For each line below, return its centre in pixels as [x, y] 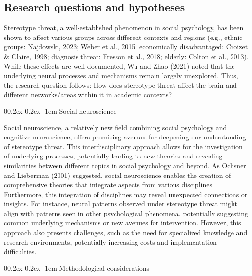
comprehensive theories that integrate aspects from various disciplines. [109, 185]
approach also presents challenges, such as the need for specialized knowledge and [126, 232]
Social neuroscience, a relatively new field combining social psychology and [116, 127]
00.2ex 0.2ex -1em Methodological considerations [77, 267]
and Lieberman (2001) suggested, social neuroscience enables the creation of [117, 175]
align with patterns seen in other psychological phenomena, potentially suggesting [126, 213]
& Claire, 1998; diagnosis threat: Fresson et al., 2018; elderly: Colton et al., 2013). [126, 56]
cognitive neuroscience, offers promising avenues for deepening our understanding [125, 137]
